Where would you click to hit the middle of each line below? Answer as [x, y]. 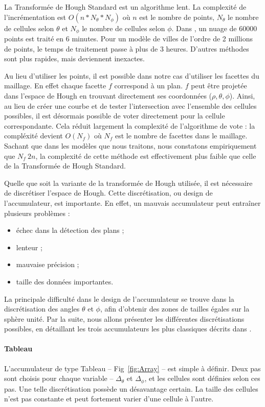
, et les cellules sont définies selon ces [202, 378]
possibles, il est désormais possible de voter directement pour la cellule [115, 116]
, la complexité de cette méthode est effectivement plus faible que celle [146, 155]
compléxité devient [34, 136]
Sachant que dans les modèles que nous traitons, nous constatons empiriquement [130, 145]
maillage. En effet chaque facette [55, 86]
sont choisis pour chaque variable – [59, 378]
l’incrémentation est [35, 17]
